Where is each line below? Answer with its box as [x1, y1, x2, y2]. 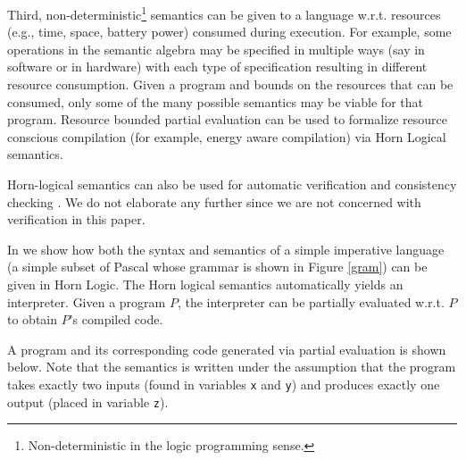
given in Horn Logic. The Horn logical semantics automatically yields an [7, 274, 404, 293]
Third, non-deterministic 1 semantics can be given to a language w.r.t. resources [7, 3, 441, 23]
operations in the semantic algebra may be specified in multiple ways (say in [7, 39, 425, 58]
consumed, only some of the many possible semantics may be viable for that [7, 92, 423, 111]
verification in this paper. [7, 210, 146, 229]
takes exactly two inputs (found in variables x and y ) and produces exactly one [7, 374, 440, 393]
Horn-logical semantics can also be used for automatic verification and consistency [7, 175, 457, 193]
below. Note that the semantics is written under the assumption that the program [7, 357, 456, 376]
